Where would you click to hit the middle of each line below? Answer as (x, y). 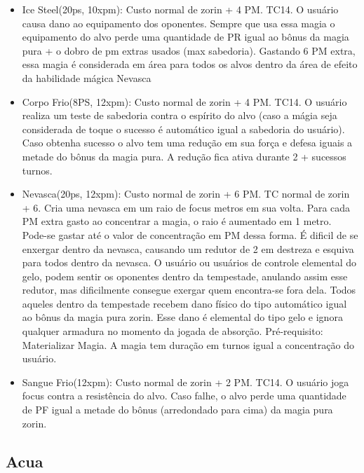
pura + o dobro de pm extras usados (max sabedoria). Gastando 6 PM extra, (189, 50)
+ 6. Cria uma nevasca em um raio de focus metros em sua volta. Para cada (186, 207)
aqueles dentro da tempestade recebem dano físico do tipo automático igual (184, 303)
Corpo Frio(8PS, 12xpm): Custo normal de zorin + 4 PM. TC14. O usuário (184, 101)
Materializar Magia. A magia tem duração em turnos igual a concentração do (188, 344)
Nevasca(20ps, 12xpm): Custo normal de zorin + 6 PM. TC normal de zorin (186, 194)
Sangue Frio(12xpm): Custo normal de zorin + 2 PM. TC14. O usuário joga (186, 382)
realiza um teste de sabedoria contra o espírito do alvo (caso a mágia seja (180, 115)
